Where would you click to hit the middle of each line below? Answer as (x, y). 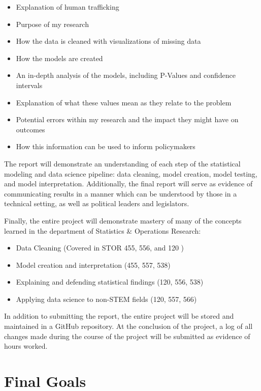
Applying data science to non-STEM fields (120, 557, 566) (106, 299)
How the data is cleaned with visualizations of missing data (108, 41)
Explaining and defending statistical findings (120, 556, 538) (110, 282)
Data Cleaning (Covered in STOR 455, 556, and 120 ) (100, 248)
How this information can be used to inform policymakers (106, 146)
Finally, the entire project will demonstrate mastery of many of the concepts (123, 220)
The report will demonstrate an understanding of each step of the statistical (122, 163)
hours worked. (26, 346)
